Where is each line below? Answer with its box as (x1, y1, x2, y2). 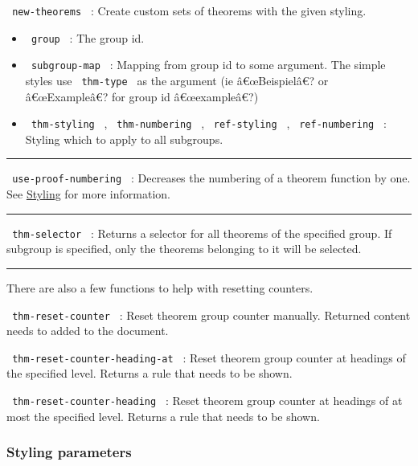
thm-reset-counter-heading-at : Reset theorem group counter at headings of (12, 349, 406, 366)
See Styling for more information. (6, 186, 170, 202)
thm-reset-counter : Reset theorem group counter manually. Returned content (12, 306, 411, 323)
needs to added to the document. (6, 322, 169, 339)
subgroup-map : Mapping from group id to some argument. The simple (31, 56, 386, 73)
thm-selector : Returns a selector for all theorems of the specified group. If (12, 224, 392, 241)
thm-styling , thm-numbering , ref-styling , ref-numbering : (31, 115, 387, 132)
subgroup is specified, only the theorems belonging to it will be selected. (6, 240, 362, 257)
